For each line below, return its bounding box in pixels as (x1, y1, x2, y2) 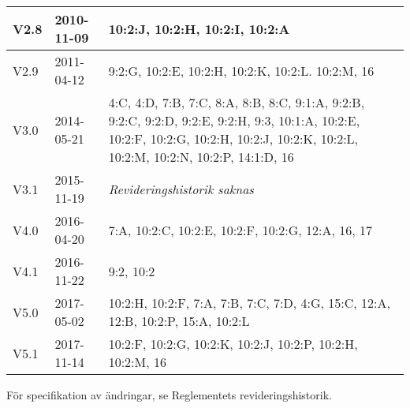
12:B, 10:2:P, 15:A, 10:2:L (108, 312, 250, 330)
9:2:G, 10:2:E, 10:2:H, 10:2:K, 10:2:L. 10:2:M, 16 (108, 61, 375, 80)
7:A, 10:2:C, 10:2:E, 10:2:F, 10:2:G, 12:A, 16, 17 (108, 220, 373, 239)
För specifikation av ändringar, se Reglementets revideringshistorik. (6, 387, 332, 402)
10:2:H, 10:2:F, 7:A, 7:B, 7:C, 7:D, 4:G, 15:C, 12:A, (108, 294, 390, 312)
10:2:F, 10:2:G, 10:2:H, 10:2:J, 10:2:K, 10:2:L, (108, 129, 359, 148)
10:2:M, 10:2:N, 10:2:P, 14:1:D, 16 (108, 148, 294, 166)
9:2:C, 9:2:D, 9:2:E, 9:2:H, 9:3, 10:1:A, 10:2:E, (108, 111, 360, 129)
